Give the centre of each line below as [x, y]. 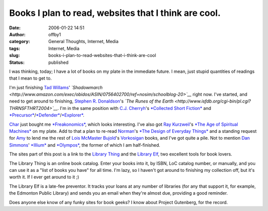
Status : [17, 62]
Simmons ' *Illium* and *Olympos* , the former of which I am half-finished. [85, 145]
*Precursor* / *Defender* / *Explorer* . [47, 115]
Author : [17, 34]
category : [20, 42]
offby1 [55, 34]
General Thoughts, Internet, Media [83, 42]
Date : [15, 28]
